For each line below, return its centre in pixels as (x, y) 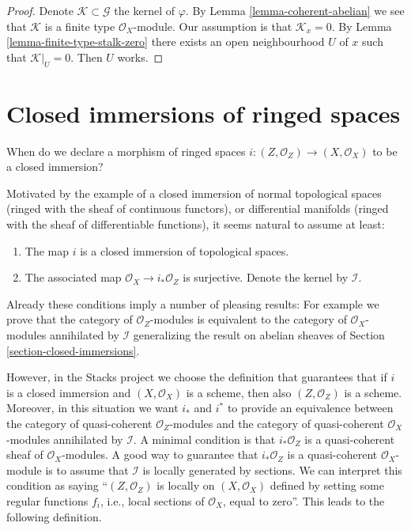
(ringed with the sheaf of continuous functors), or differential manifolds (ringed (198, 208)
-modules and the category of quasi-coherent (277, 424)
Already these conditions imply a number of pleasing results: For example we (193, 303)
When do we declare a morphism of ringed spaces (126, 151)
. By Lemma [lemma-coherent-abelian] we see (295, 10)
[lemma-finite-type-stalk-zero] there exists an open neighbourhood (166, 42)
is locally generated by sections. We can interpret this (272, 469)
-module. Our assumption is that (213, 26)
